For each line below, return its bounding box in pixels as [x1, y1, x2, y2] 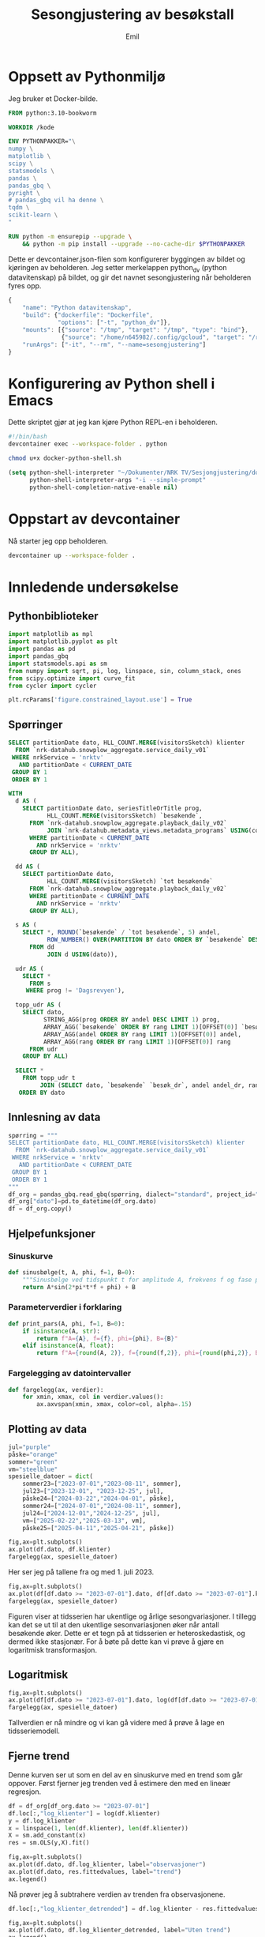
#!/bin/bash [8, 433, 47, 441]
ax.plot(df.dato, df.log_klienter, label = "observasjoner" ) [8, 1860, 207, 1869]
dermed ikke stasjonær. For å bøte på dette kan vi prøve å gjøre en [8, 1637, 225, 1646]
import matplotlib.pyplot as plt [8, 638, 118, 645]
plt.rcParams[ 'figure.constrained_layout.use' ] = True [8, 696, 192, 704]
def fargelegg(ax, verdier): [8, 1386, 104, 1394]
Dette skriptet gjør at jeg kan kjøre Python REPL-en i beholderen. [8, 417, 218, 427]
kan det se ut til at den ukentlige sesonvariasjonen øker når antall [8, 1619, 219, 1629]
